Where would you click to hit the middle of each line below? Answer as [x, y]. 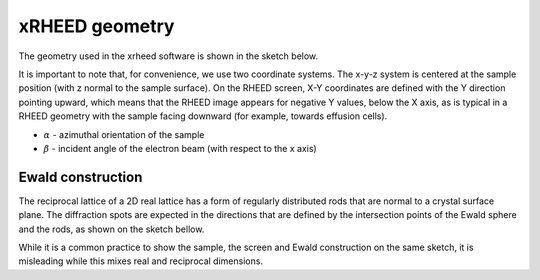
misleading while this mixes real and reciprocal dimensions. [141, 261]
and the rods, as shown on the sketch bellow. [111, 229]
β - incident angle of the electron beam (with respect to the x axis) [180, 148]
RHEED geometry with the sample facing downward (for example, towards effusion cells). [203, 116]
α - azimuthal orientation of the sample [124, 134]
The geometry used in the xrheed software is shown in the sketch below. [168, 56]
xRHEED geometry [96, 26]
